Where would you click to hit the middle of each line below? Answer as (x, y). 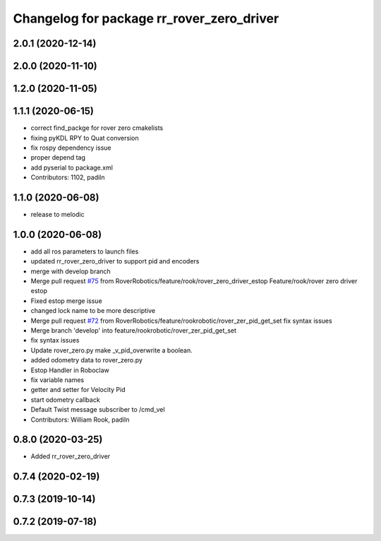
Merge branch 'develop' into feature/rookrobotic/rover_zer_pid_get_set (133, 331)
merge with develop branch (71, 271)
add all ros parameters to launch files (85, 251)
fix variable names (58, 380)
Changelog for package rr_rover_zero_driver (146, 18)
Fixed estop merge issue (66, 301)
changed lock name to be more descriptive (93, 311)
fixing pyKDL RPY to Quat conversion (85, 138)
